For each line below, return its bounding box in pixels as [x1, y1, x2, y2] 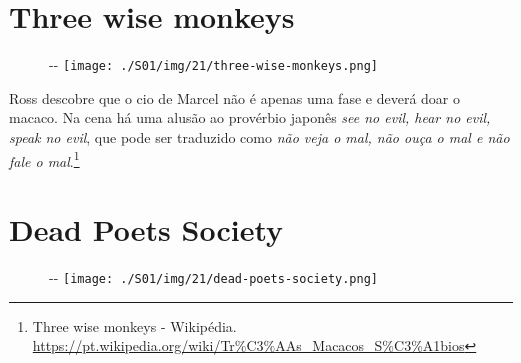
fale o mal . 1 [9, 147, 80, 171]
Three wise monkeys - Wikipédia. [32, 315, 237, 336]
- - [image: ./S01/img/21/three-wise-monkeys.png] [49, 54, 379, 75]
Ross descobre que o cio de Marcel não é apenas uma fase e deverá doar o [9, 87, 460, 108]
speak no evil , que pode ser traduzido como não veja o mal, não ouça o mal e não [9, 126, 510, 147]
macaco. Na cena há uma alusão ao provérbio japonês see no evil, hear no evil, [9, 107, 491, 128]
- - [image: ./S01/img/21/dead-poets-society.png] [49, 266, 379, 287]
